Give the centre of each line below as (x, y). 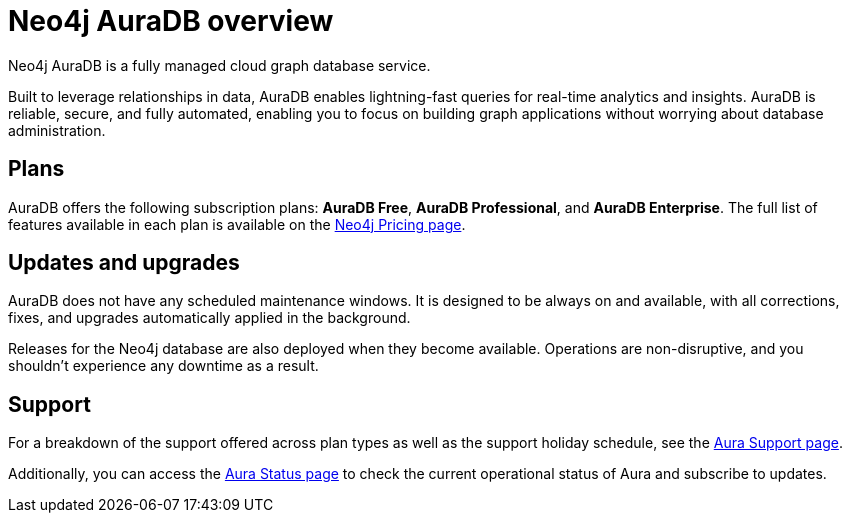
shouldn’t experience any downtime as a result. (163, 366)
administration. (57, 130)
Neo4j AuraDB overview (171, 21)
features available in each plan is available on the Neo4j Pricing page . (237, 224)
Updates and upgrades (124, 263)
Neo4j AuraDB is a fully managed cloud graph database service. (219, 65)
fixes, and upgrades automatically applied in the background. (209, 318)
